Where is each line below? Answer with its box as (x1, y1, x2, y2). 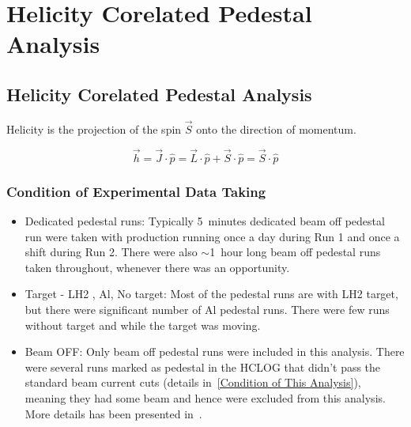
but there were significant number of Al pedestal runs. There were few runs (25, 300, 390, 317)
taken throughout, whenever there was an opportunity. (25, 259, 290, 275)
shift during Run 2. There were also (25, 244, 198, 260)
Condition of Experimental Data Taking (6, 181, 266, 201)
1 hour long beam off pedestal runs (209, 244, 381, 260)
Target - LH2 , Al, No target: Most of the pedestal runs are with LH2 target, (25, 285, 398, 302)
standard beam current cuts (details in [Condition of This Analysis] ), (25, 374, 361, 391)
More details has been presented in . (25, 405, 202, 421)
